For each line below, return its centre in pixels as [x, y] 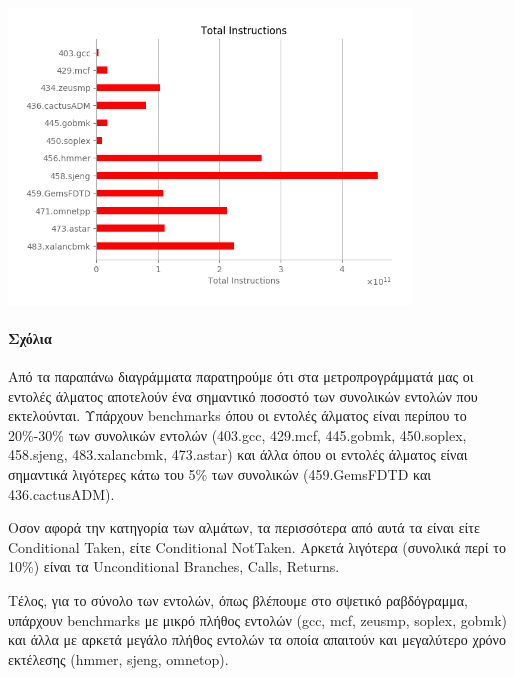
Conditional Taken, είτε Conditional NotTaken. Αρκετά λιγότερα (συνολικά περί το [257, 546]
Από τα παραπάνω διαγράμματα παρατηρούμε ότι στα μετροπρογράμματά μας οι [241, 375]
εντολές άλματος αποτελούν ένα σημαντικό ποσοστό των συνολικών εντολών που [243, 395]
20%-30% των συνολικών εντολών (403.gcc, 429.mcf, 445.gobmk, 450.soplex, [237, 434]
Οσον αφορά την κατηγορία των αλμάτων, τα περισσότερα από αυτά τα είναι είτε [244, 527]
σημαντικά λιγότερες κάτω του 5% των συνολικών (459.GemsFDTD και [220, 473]
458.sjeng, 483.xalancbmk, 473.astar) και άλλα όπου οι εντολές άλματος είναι [238, 454]
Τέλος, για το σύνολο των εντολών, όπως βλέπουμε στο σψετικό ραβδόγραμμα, [238, 599]
